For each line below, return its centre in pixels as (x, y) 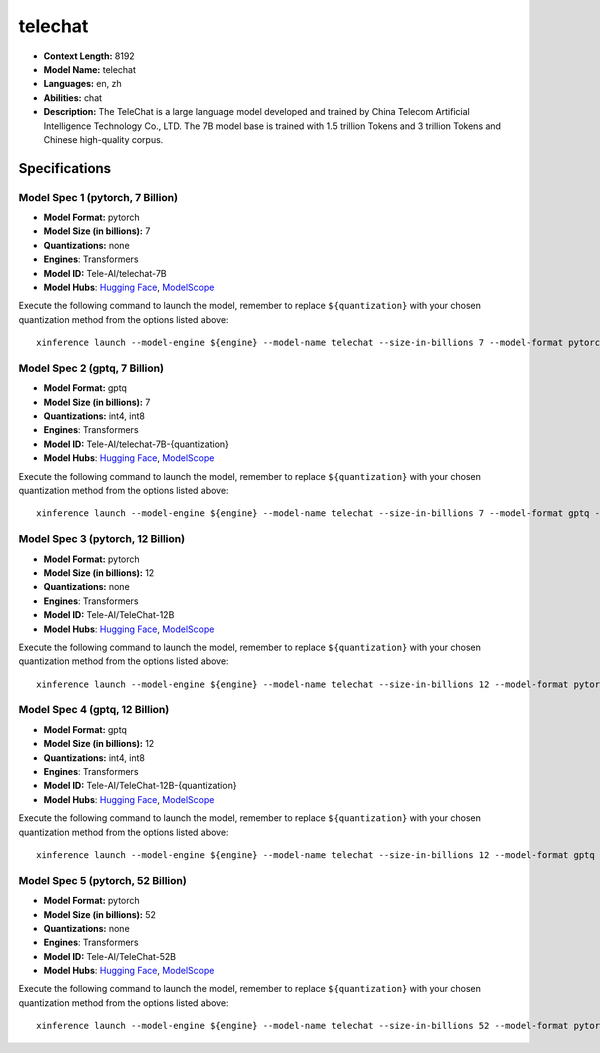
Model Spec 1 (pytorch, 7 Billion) (98, 197)
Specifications (65, 168)
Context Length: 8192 (89, 56)
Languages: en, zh (82, 84)
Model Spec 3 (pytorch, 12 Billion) (101, 539)
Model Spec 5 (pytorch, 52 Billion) (102, 880)
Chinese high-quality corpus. (103, 139)
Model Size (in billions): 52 (100, 914)
